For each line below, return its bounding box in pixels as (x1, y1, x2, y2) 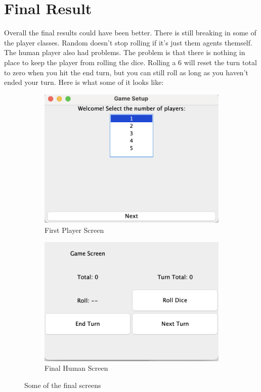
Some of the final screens (24, 379, 101, 390)
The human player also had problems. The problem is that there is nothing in (4, 47, 245, 58)
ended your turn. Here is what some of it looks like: (4, 77, 164, 87)
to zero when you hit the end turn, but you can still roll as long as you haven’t (4, 67, 248, 77)
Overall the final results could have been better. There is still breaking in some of (4, 27, 256, 38)
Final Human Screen (45, 363, 108, 373)
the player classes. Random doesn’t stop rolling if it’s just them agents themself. (4, 37, 252, 47)
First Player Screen (45, 224, 104, 235)
